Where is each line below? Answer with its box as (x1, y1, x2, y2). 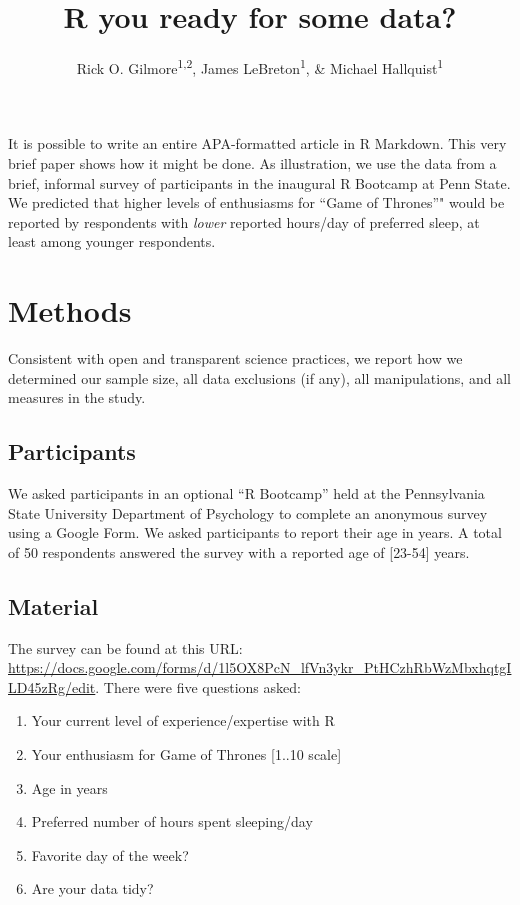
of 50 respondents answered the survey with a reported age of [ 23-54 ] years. (8, 541, 470, 562)
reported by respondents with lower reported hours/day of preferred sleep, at (8, 211, 480, 232)
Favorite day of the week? (31, 844, 189, 865)
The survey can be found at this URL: (8, 637, 243, 658)
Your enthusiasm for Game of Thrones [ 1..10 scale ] (31, 744, 342, 764)
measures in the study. (8, 387, 146, 408)
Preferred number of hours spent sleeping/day (31, 811, 313, 832)
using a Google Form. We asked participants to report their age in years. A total (8, 522, 502, 543)
